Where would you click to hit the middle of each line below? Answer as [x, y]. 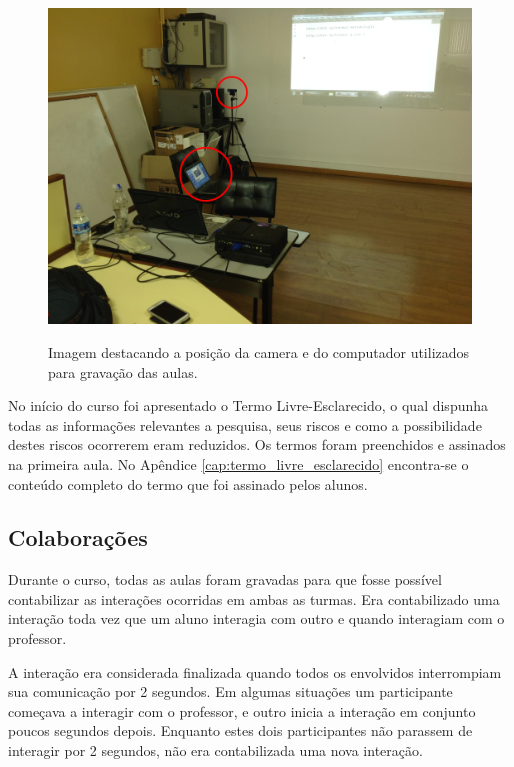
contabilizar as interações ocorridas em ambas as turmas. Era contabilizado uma [254, 598]
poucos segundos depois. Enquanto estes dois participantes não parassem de [240, 730]
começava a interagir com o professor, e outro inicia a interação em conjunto [242, 710]
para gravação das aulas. [123, 371]
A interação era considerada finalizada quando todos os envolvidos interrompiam [255, 671]
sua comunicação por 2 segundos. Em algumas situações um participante [230, 691]
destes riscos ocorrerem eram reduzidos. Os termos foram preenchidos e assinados [257, 444]
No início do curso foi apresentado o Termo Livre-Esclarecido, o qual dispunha [248, 405]
